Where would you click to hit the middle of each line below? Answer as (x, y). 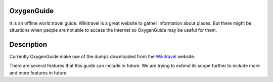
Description (28, 45)
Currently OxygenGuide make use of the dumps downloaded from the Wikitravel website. (102, 56)
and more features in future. (38, 72)
